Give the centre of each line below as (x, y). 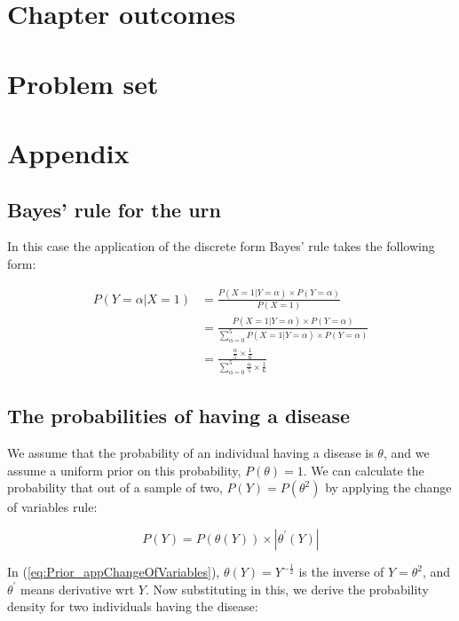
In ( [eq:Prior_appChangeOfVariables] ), (114, 572)
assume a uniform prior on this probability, (124, 470)
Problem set (83, 83)
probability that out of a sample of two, (115, 487)
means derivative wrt (78, 589)
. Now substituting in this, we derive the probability (287, 589)
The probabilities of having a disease (178, 416)
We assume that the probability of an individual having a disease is (190, 452)
